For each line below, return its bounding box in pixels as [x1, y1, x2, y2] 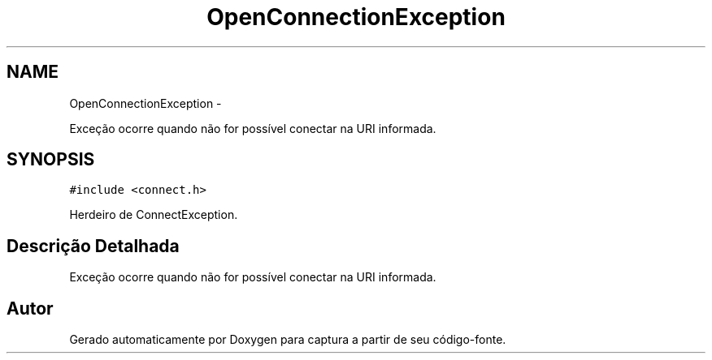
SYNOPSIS [7, 149, 95, 170]
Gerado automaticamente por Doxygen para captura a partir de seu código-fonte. [69, 332, 506, 347]
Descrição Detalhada [7, 235, 180, 256]
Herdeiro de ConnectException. [69, 208, 238, 222]
